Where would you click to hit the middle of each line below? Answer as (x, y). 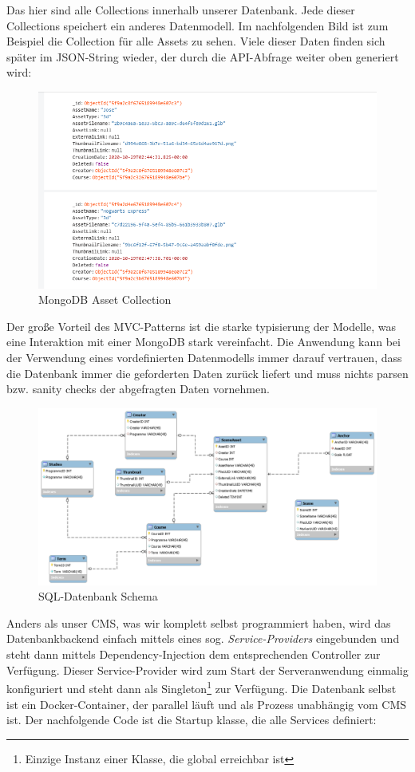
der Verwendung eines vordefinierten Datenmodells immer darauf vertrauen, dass (204, 357)
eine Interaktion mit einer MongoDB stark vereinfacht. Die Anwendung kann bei (204, 342)
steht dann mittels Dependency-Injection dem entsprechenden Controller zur (194, 654)
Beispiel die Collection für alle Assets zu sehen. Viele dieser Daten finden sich (196, 41)
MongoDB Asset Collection (105, 299)
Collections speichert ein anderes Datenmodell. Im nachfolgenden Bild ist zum (198, 25)
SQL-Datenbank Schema (98, 596)
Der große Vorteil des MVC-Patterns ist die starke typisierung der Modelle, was (201, 326)
